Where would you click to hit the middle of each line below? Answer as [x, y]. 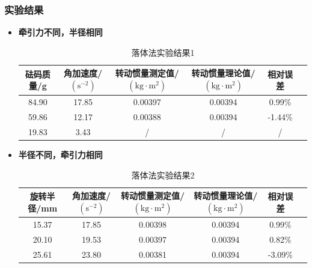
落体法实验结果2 [163, 175]
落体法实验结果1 [163, 52]
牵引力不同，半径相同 [60, 32]
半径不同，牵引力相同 [60, 155]
